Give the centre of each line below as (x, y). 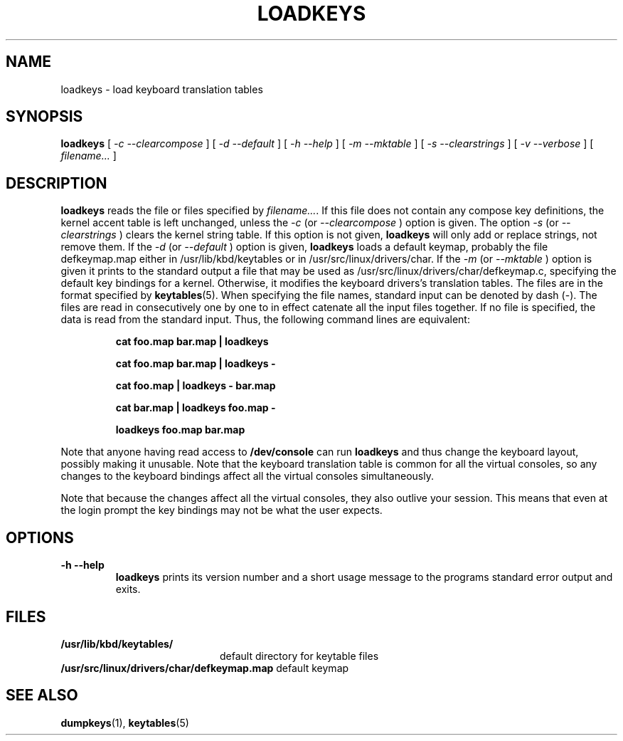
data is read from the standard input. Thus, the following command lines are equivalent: (265, 320)
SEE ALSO (42, 695)
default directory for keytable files (299, 656)
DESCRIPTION (57, 183)
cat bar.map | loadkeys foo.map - (196, 408)
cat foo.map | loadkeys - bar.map (196, 386)
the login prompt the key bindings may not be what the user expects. (222, 510)
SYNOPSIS (44, 117)
